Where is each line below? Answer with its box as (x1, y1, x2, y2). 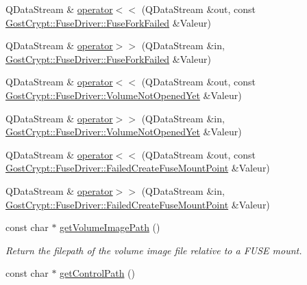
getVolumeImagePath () (60, 220, 160, 234)
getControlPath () (60, 266, 135, 280)
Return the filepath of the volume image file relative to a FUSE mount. (5, 243, 302, 257)
